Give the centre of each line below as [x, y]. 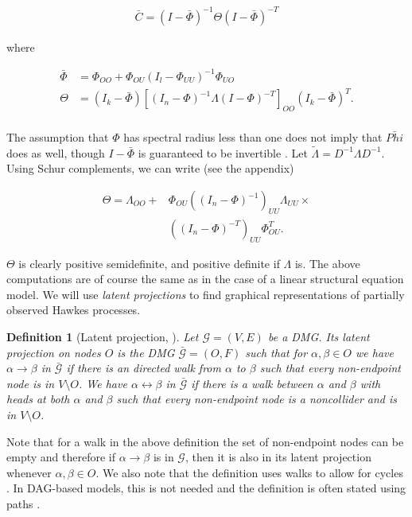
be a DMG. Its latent [319, 337]
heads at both [38, 399]
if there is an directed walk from [144, 368]
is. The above [327, 263]
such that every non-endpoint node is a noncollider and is [257, 399]
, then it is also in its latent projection [278, 457]
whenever [29, 472]
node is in [31, 383]
